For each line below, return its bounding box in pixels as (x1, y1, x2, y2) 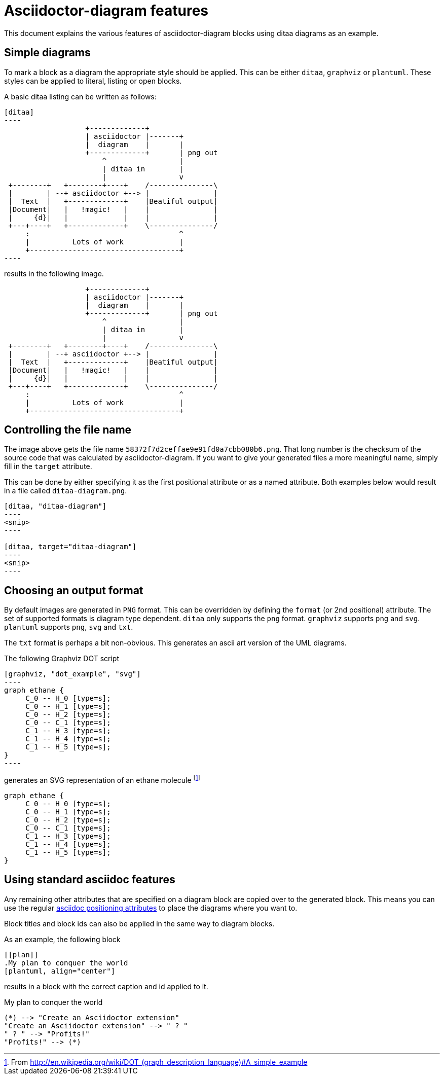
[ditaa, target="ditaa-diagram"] (4, 543, 137, 551)
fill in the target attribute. (4, 462, 92, 471)
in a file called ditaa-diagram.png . (4, 486, 127, 495)
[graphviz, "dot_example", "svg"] (4, 670, 141, 678)
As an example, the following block (4, 934, 121, 944)
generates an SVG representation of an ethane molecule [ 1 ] (4, 774, 200, 784)
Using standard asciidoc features (4, 873, 175, 886)
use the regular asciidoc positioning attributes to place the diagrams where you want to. (4, 903, 298, 912)
